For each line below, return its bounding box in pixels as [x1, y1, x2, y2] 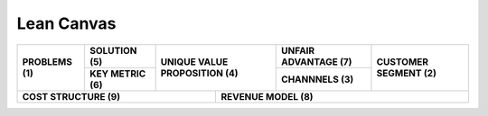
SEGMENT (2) [376, 67, 437, 80]
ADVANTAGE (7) [281, 55, 352, 67]
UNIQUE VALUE [160, 56, 229, 68]
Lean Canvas [16, 13, 117, 33]
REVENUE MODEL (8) [221, 90, 314, 103]
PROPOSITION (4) [160, 67, 239, 80]
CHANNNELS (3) [281, 73, 354, 85]
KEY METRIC [89, 67, 146, 80]
